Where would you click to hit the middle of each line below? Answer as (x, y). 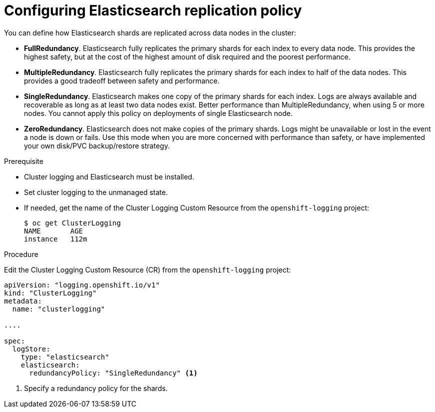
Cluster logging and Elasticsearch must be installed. (109, 176)
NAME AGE (54, 231)
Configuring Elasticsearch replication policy (153, 10)
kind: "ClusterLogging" (50, 293)
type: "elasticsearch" (65, 357)
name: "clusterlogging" (59, 309)
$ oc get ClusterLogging (72, 223)
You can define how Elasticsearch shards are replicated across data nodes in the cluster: (150, 32)
